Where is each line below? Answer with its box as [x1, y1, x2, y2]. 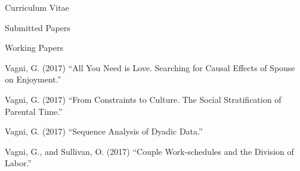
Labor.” [5, 157, 32, 169]
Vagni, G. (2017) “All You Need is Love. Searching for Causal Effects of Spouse [5, 61, 295, 74]
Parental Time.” [5, 105, 63, 117]
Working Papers [5, 41, 63, 54]
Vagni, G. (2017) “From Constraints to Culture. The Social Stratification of [5, 93, 282, 105]
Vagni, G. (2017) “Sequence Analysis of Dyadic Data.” [5, 125, 203, 138]
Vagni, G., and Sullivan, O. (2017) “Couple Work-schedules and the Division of [5, 145, 294, 157]
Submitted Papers [5, 21, 70, 33]
